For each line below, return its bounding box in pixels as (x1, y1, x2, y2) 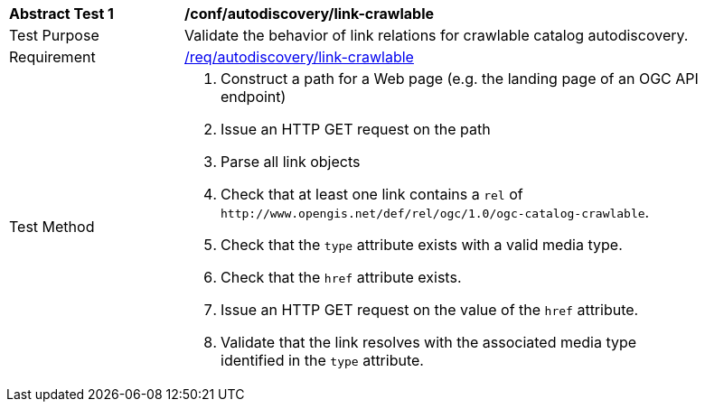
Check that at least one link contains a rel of (221, 185, 523, 203)
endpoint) (221, 88, 287, 106)
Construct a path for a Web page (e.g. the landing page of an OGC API (221, 70, 699, 88)
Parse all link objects (221, 153, 361, 171)
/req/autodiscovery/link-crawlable (184, 48, 414, 66)
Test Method (9, 218, 95, 236)
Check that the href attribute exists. (221, 268, 462, 286)
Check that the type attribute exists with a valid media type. (221, 236, 623, 254)
